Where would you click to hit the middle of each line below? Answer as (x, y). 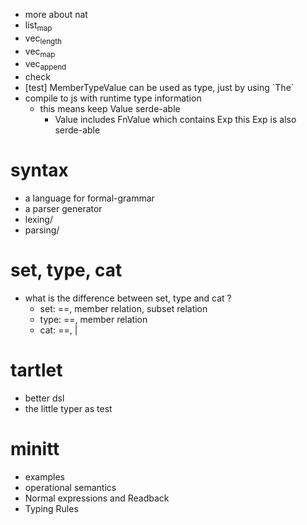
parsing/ (42, 230)
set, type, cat (66, 270)
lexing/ (38, 220)
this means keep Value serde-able (110, 109)
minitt (35, 449)
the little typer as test (68, 408)
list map (38, 26)
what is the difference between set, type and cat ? (128, 298)
